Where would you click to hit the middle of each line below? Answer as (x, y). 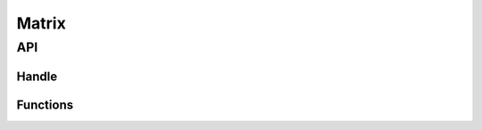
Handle (37, 76)
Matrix (41, 23)
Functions (45, 105)
